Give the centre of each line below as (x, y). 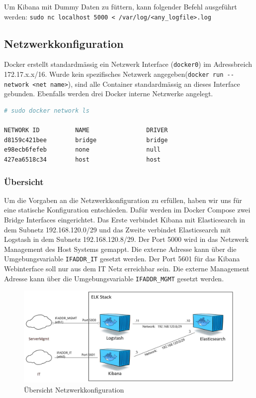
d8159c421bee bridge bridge (86, 140)
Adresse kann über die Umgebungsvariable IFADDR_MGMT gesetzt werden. (114, 278)
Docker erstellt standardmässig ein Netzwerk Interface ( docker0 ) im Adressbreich (128, 64)
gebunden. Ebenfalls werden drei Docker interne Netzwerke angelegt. (109, 94)
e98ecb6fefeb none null (82, 150)
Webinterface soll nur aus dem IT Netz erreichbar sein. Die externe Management (127, 269)
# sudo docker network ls (47, 111)
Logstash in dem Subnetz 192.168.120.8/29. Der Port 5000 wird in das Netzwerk (127, 239)
